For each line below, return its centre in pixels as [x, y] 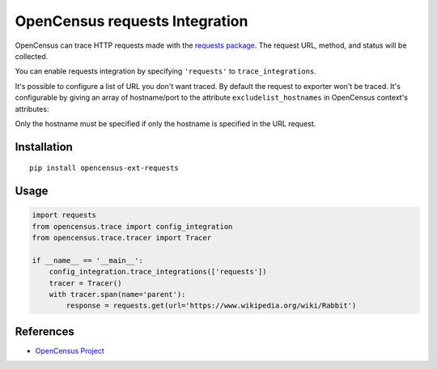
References [45, 331]
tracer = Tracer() [85, 283]
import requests [64, 215]
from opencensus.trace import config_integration [132, 226]
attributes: [32, 108]
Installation [44, 147]
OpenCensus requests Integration [132, 21]
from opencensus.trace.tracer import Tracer [122, 238]
